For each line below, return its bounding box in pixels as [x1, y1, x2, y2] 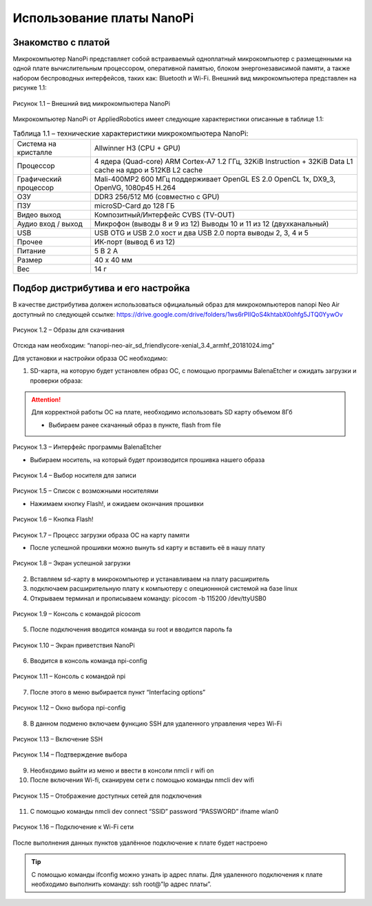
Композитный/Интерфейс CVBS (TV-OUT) [94, 210, 235, 220]
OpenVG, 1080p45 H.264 [94, 182, 176, 192]
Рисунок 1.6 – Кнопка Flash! [12, 515, 94, 523]
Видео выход [17, 210, 61, 220]
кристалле [17, 147, 52, 157]
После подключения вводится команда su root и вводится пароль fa [30, 625, 232, 633]
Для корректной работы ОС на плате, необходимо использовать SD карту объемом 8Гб [31, 408, 293, 417]
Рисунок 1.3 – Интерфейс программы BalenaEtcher [12, 443, 162, 451]
